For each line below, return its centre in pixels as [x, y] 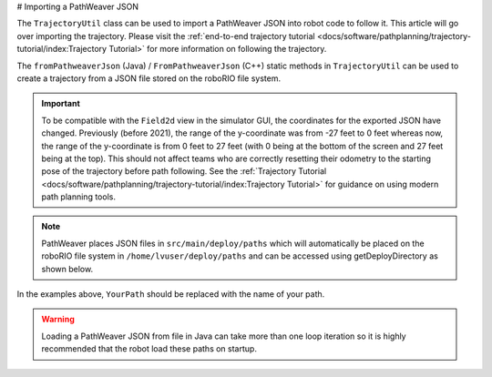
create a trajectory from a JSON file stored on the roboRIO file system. [149, 78]
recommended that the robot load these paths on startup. [149, 349]
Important [61, 104]
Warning [58, 320]
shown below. [67, 269]
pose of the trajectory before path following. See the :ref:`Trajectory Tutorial [184, 171]
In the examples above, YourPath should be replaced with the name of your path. [171, 294]
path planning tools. [78, 197]
